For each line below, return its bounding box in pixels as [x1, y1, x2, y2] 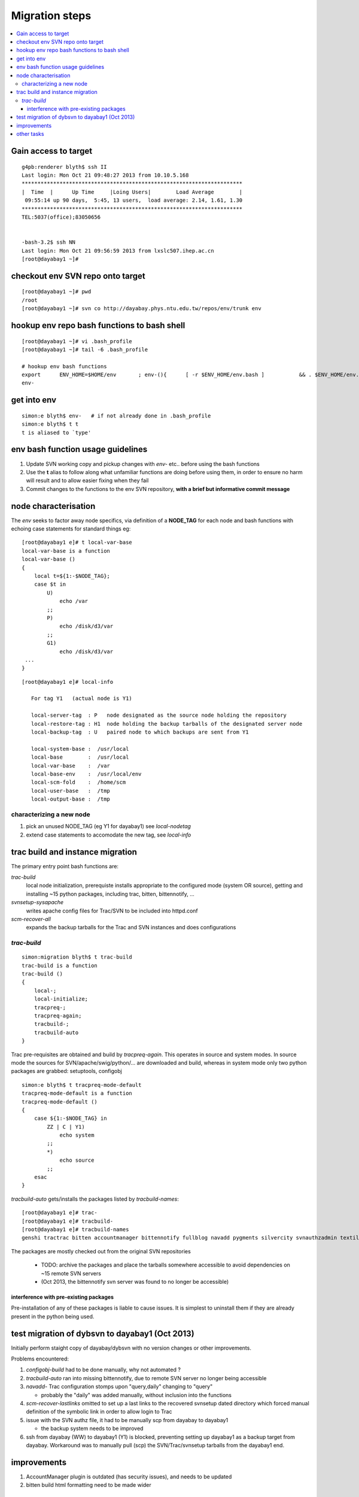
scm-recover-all [11, 915, 51, 922]
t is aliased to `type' [22, 429, 92, 436]
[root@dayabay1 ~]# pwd [22, 288, 92, 295]
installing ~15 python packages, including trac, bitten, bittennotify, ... [26, 890, 194, 898]
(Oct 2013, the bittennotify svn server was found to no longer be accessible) [41, 1278, 229, 1285]
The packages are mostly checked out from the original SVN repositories [11, 1247, 191, 1254]
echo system [59, 1132, 95, 1139]
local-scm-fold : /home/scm [31, 779, 126, 786]
